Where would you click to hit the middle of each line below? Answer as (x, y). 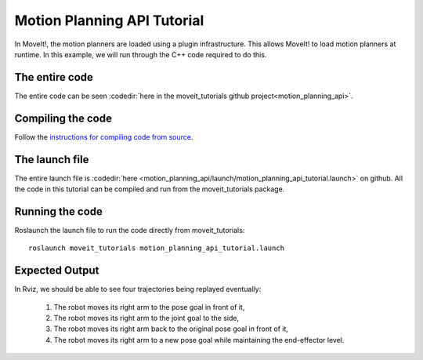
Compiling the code (63, 118)
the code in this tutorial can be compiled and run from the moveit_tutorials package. (150, 189)
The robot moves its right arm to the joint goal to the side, (146, 318)
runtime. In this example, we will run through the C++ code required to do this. (141, 54)
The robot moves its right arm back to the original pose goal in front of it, (171, 329)
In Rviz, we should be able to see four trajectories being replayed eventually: (138, 289)
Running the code (59, 211)
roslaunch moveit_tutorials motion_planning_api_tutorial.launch (157, 248)
